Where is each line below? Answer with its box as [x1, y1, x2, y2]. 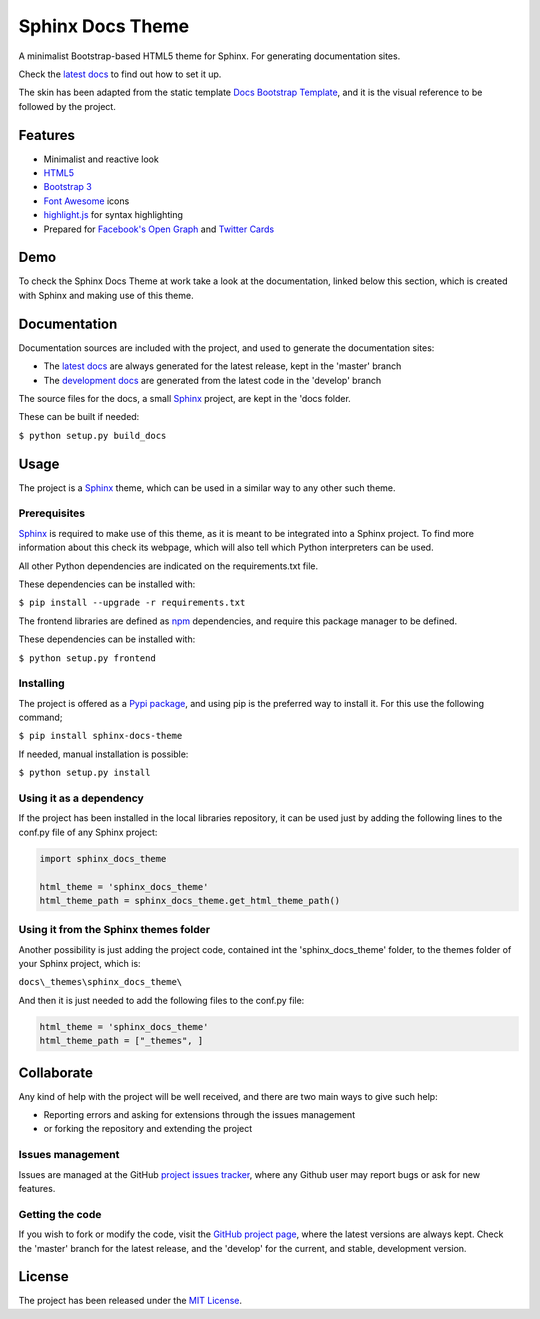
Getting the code [18, 1207, 102, 1221]
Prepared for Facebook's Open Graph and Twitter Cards [43, 223, 275, 235]
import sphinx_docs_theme [39, 853, 167, 864]
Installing [18, 676, 65, 690]
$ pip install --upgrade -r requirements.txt [18, 597, 246, 609]
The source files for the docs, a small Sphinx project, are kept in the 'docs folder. [18, 392, 352, 404]
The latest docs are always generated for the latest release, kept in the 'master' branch [43, 360, 402, 372]
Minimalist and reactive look [43, 153, 159, 165]
